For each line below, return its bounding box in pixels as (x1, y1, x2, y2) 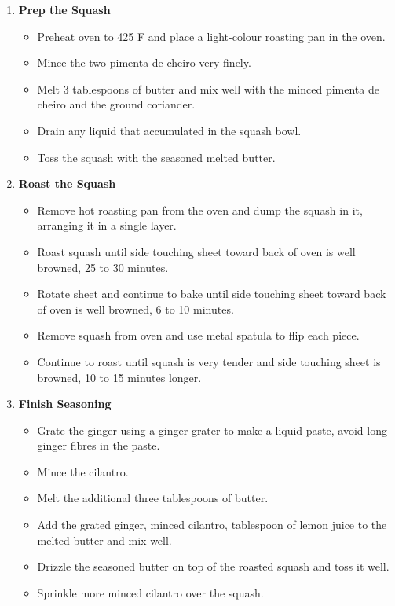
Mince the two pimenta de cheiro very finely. (37, 54, 251, 71)
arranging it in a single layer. (37, 217, 177, 233)
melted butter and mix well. (37, 531, 172, 548)
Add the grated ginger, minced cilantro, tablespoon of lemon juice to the (37, 516, 387, 533)
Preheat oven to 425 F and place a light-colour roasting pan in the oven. (37, 28, 386, 44)
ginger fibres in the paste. (37, 437, 160, 454)
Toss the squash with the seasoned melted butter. (37, 149, 276, 165)
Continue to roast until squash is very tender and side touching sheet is (37, 353, 381, 369)
